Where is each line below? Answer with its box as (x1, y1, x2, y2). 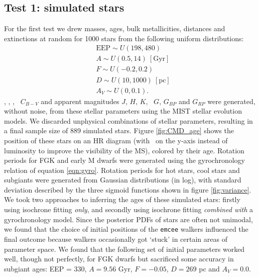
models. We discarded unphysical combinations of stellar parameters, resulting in (4, 115, 253, 126)
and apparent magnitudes (41, 96, 119, 106)
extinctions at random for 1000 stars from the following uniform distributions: (4, 33, 244, 43)
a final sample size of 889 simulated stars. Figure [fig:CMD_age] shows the (4, 125, 234, 136)
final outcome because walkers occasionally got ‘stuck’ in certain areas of (4, 233, 227, 244)
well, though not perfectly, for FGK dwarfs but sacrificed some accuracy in (4, 253, 234, 264)
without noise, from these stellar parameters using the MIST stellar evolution (4, 106, 242, 116)
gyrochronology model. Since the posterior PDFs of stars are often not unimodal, (4, 214, 253, 224)
